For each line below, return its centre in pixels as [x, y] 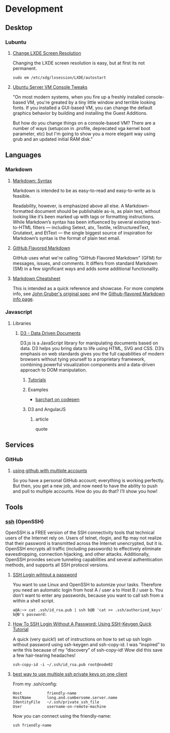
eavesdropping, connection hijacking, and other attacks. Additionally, [78, 554]
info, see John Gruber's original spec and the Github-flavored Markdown [89, 294]
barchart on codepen [57, 399]
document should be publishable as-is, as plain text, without [98, 211]
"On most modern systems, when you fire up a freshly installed [78, 97]
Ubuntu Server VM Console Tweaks [50, 87]
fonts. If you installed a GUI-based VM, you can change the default [82, 108]
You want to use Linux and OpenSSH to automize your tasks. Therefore [87, 585]
